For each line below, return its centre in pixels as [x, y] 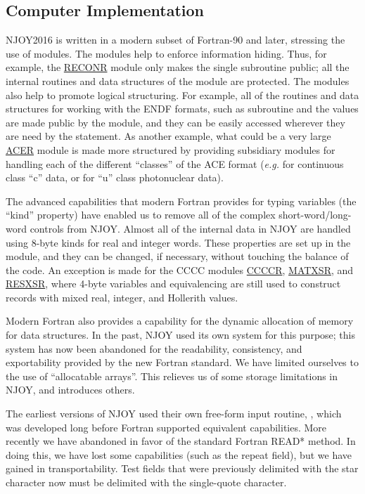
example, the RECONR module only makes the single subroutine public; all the [178, 67]
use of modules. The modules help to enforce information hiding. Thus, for [166, 53]
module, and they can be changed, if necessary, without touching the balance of [177, 256]
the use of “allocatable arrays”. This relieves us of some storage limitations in [172, 376]
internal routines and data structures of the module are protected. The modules [178, 80]
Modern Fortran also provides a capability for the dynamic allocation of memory [180, 321]
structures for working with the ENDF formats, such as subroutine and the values [182, 109]
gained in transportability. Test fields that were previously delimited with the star [182, 468]
